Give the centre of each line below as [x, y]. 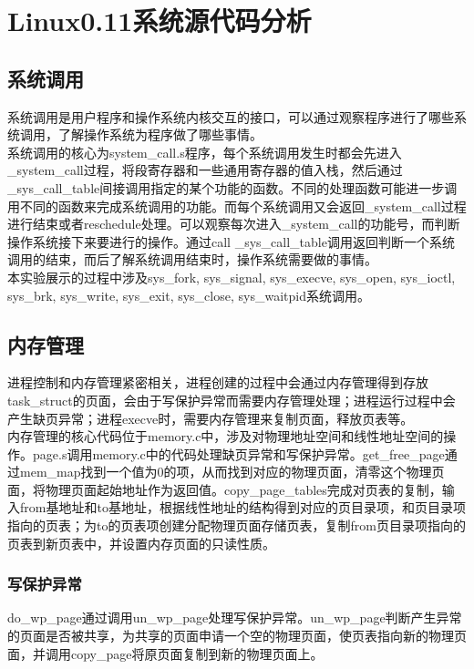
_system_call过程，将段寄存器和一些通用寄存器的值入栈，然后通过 [205, 170]
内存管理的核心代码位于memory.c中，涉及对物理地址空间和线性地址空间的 [226, 436]
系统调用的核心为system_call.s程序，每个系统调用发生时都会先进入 [205, 152]
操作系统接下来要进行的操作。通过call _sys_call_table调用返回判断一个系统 [231, 241]
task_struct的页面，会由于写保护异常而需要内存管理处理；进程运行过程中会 [232, 400]
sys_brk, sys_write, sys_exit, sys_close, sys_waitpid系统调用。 [189, 295]
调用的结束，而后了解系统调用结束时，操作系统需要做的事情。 [192, 259]
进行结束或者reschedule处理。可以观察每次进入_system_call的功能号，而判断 [234, 224]
